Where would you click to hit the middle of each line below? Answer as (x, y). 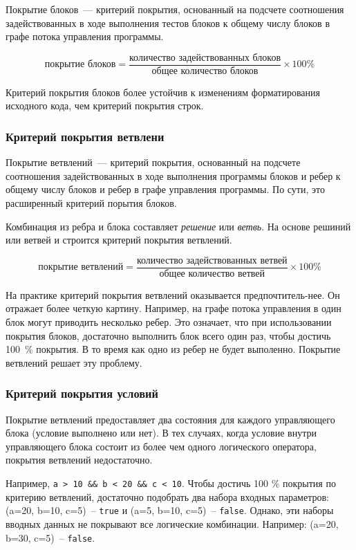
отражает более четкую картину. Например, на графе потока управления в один (174, 308)
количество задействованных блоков (205, 58)
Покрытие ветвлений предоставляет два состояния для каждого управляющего (170, 419)
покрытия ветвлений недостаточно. (79, 460)
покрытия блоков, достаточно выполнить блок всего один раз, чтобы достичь (168, 335)
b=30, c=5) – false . (50, 537)
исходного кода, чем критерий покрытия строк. (105, 106)
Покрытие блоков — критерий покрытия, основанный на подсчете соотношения (175, 9)
